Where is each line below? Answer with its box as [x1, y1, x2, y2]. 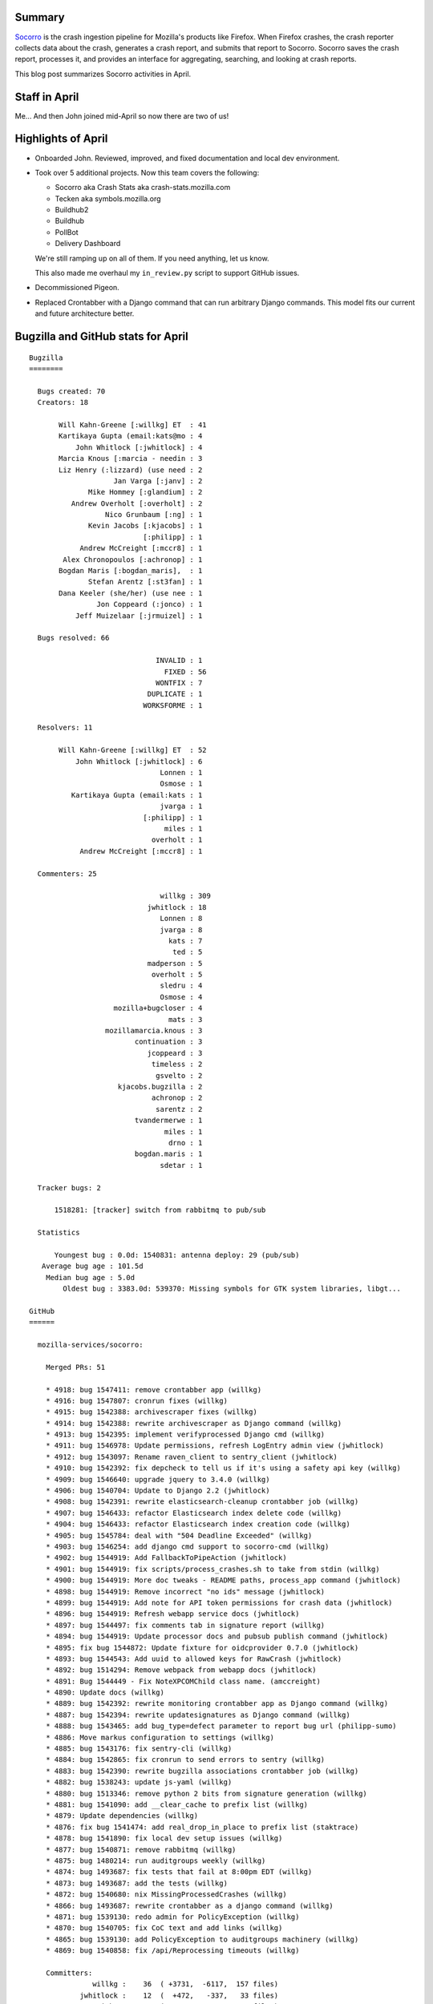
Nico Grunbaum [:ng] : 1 [104, 510, 203, 519]
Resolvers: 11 [37, 723, 93, 733]
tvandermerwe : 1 [134, 1116, 203, 1125]
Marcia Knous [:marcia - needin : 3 [59, 454, 203, 463]
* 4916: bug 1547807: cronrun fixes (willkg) [45, 1396, 229, 1405]
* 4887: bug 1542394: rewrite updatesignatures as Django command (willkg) [45, 1710, 350, 1719]
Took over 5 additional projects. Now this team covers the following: [34, 168, 260, 177]
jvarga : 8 [160, 925, 203, 934]
